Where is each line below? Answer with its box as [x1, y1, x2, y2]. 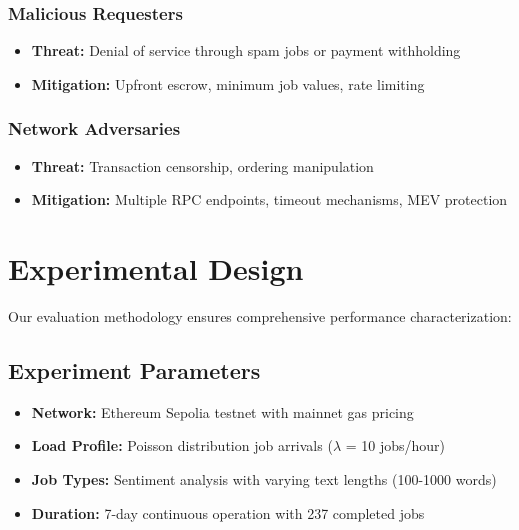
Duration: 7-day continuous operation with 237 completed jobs [31, 502, 425, 523]
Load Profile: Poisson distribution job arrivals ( [31, 435, 333, 456]
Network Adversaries [8, 116, 181, 141]
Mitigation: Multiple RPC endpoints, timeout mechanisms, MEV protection [31, 189, 508, 210]
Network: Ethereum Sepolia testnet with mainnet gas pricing [31, 401, 414, 422]
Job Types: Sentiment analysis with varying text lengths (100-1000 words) [31, 468, 497, 489]
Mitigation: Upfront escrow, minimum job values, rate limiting [31, 73, 425, 94]
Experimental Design [8, 248, 304, 288]
